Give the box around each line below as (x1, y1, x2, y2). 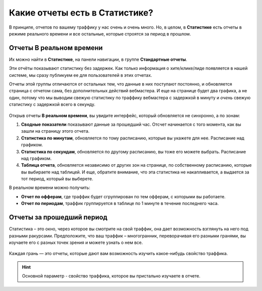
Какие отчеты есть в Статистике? (9, 7, 153, 18)
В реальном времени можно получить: (9, 185, 91, 190)
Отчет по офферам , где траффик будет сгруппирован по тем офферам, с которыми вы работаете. (21, 193, 226, 199)
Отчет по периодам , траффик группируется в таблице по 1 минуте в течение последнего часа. (21, 201, 219, 206)
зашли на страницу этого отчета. (21, 128, 90, 134)
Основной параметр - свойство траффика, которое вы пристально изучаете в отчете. (22, 273, 201, 279)
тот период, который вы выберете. (21, 176, 94, 182)
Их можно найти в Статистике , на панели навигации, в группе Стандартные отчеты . (9, 56, 187, 62)
